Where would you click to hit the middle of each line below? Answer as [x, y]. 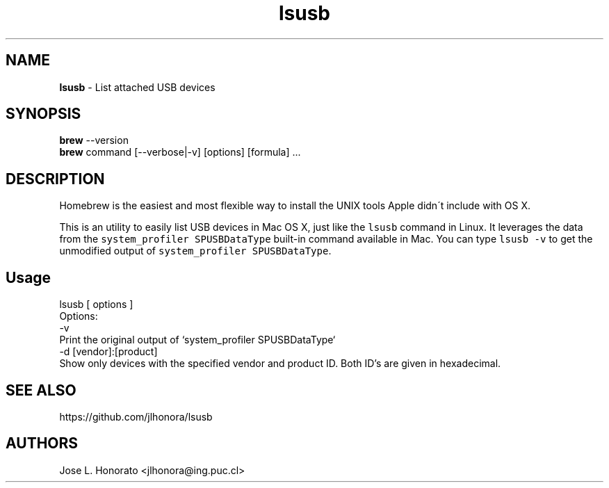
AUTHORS [42, 444]
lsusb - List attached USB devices [137, 87]
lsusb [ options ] [96, 304]
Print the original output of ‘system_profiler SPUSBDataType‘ [197, 340]
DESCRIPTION [55, 179]
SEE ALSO [41, 390]
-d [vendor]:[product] [108, 352]
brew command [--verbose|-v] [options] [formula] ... [180, 152]
